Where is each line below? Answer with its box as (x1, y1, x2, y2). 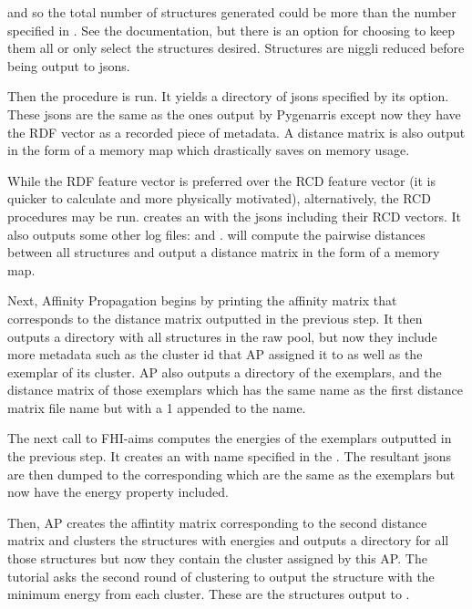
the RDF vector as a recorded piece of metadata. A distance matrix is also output (7, 122, 466, 141)
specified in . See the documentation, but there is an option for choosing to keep (7, 20, 456, 39)
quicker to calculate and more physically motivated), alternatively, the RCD (7, 189, 431, 208)
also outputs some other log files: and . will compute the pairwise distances (7, 224, 426, 243)
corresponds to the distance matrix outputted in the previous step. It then (7, 308, 423, 327)
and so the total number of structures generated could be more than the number (7, 3, 457, 21)
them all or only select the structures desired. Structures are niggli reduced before (7, 38, 465, 57)
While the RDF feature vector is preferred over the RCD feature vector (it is (7, 170, 436, 190)
